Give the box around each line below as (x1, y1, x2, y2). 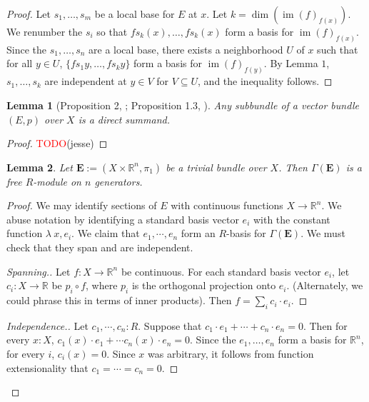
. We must (300, 226, 345, 241)
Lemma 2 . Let (6, 159, 73, 174)
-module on (33, 174, 81, 189)
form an (181, 226, 216, 241)
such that (317, 41, 358, 56)
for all (6, 56, 33, 71)
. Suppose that (138, 318, 202, 333)
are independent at (44, 74, 127, 89)
